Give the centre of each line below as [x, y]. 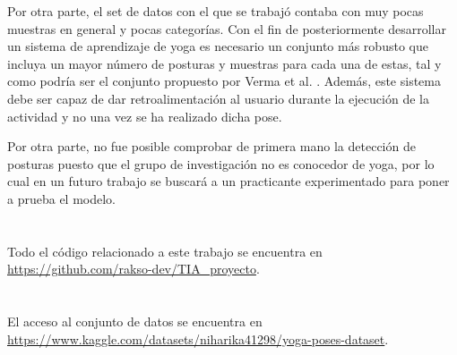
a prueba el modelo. [61, 198]
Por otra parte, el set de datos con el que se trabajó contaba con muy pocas [216, 11]
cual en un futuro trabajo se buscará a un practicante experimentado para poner [228, 181]
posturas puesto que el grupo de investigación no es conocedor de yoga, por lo [221, 163]
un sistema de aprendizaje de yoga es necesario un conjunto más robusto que [218, 46]
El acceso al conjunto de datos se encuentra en [135, 321]
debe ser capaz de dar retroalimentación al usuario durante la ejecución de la [218, 98]
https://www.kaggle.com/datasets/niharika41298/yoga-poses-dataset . [198, 338]
